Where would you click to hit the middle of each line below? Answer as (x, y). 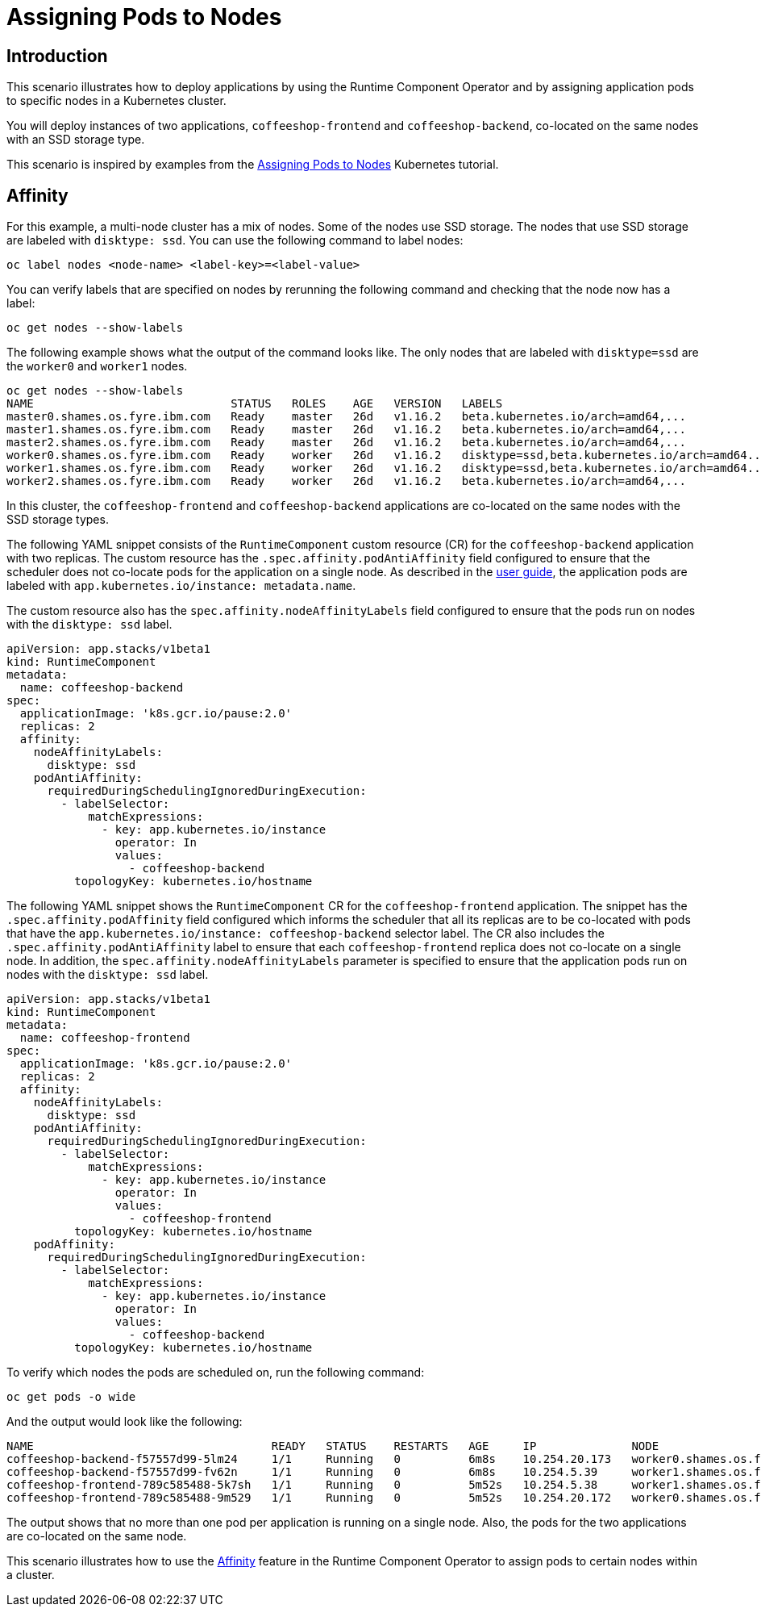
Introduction (57, 56)
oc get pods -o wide (71, 1397)
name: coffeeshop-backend (102, 688)
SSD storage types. (58, 520)
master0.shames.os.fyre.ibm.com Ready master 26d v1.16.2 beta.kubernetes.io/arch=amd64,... (346, 417)
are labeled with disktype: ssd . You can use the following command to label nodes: (235, 240)
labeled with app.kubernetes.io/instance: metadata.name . (181, 586)
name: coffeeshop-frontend (105, 1038)
